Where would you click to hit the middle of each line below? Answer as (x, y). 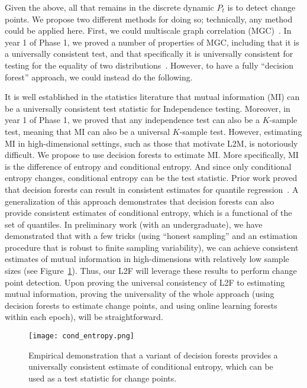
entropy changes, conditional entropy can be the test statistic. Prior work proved (151, 178)
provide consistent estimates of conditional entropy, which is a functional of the (148, 213)
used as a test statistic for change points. (103, 378)
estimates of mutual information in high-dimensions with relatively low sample (147, 259)
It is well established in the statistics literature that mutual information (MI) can (152, 97)
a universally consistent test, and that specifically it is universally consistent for (149, 54)
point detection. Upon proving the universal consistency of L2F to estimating (145, 282)
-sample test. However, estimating (241, 131)
